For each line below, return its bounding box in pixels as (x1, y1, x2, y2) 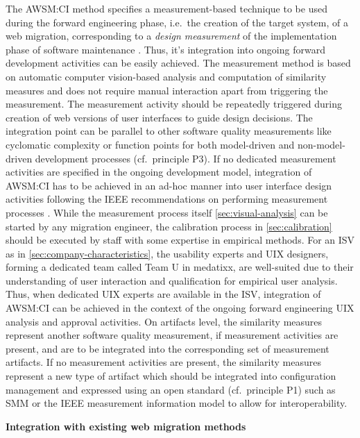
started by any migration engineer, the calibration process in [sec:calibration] (6, 219, 332, 233)
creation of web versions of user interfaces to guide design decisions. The (6, 110, 313, 124)
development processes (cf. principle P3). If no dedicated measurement (35, 151, 336, 165)
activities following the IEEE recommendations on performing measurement (6, 192, 328, 206)
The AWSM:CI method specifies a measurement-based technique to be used (6, 1, 327, 15)
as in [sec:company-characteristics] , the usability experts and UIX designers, (6, 246, 329, 260)
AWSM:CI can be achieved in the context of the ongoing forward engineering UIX (6, 301, 354, 315)
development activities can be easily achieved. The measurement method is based (6, 56, 351, 70)
